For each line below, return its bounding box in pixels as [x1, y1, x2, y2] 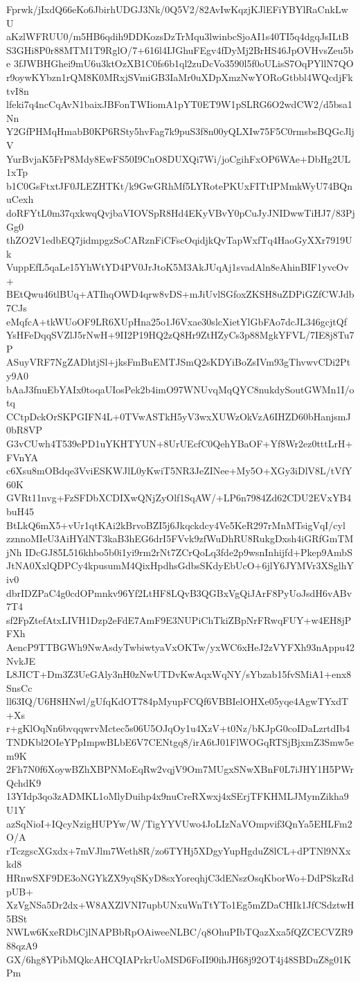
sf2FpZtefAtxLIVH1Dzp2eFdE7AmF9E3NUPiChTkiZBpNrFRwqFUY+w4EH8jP [6, 612, 352, 627]
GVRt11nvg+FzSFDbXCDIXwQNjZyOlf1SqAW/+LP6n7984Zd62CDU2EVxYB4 [6, 490, 352, 505]
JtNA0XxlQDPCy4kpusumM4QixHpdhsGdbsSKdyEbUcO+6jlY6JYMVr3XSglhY [6, 558, 354, 573]
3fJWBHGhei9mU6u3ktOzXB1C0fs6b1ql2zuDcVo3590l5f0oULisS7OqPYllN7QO [13, 56, 354, 71]
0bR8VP [6, 422, 43, 437]
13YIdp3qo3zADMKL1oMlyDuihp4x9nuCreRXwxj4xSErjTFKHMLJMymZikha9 [6, 789, 349, 803]
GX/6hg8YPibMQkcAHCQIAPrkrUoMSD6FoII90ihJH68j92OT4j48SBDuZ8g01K [6, 952, 352, 966]
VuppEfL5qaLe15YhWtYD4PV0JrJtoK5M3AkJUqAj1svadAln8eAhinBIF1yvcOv [6, 260, 349, 274]
